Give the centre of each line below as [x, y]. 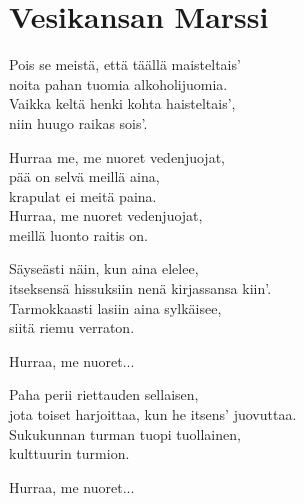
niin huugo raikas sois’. [78, 122]
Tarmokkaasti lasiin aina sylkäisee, [115, 307]
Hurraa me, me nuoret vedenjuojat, [117, 156]
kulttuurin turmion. [69, 453]
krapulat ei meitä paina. [83, 195]
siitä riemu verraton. [72, 327]
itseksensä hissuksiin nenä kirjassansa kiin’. [140, 288]
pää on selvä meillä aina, [84, 176]
